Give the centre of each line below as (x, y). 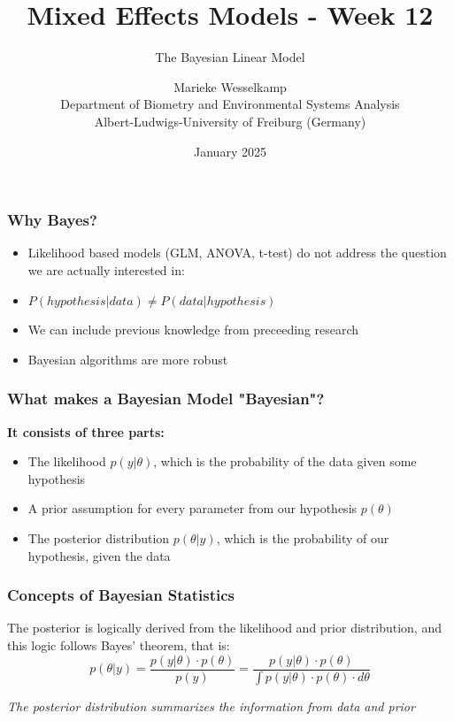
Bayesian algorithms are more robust (128, 359)
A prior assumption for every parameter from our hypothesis (192, 508)
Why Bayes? (52, 220)
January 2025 (230, 151)
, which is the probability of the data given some (285, 461)
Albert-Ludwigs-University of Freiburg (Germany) (230, 121)
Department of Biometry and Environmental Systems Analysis (230, 104)
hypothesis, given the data (99, 555)
